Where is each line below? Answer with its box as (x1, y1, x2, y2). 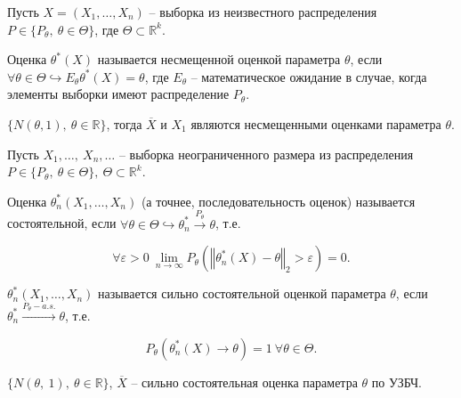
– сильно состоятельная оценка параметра (131, 372, 358, 391)
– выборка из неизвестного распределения (149, 3, 377, 20)
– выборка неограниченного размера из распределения (118, 144, 414, 163)
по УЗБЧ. (371, 372, 422, 391)
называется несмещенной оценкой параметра (97, 50, 341, 69)
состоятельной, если (7, 214, 117, 232)
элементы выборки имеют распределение (7, 85, 230, 103)
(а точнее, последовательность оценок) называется (141, 191, 416, 210)
